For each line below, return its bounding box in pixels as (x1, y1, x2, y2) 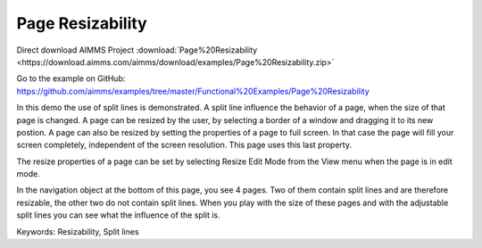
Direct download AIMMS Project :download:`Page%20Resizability (16, 45, 258, 55)
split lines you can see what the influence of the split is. (16, 210, 220, 220)
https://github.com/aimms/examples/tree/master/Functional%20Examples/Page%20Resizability (16, 86, 370, 96)
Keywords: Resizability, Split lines (16, 226, 139, 236)
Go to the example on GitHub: (16, 73, 126, 84)
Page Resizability (16, 13, 147, 33)
